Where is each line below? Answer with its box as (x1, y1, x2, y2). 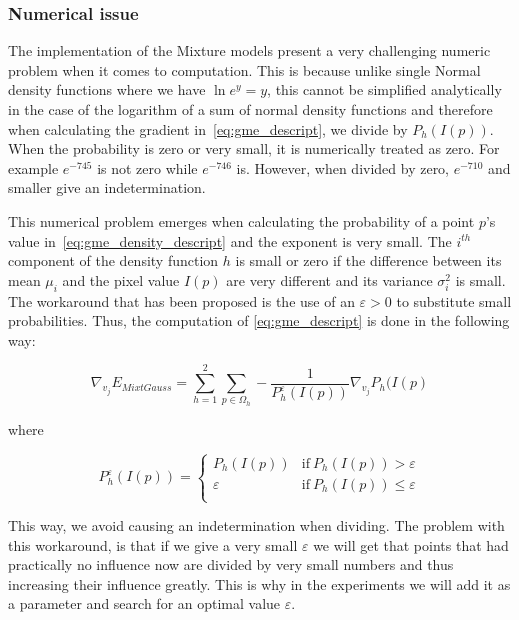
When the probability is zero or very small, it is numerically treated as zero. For (8, 138, 500, 159)
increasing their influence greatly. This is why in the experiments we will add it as (8, 573, 511, 594)
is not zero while (97, 157, 198, 178)
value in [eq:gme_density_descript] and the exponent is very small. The (8, 230, 452, 251)
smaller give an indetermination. (8, 177, 206, 198)
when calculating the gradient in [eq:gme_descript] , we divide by (8, 118, 408, 139)
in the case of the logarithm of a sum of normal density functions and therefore (8, 99, 493, 119)
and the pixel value (62, 269, 180, 290)
